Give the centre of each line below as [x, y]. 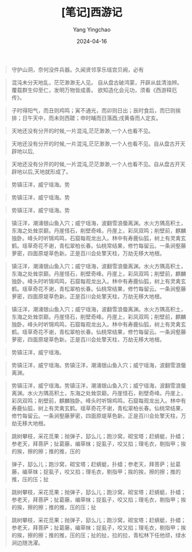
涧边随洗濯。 [27, 542]
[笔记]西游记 [92, 12]
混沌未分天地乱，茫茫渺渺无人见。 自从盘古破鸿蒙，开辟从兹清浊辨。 [97, 82]
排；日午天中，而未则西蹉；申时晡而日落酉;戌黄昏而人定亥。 [86, 118]
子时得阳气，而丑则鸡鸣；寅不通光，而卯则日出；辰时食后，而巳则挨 [96, 110]
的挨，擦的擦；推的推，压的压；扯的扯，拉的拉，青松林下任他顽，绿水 [99, 535]
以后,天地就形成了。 [47, 171]
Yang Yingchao [92, 29]
